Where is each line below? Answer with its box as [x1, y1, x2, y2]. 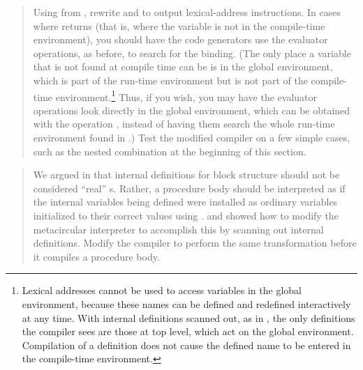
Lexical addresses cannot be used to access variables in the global [22, 283, 302, 298]
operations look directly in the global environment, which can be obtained [33, 102, 350, 117]
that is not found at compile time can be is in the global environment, [33, 59, 333, 74]
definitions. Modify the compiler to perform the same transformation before [33, 236, 357, 250]
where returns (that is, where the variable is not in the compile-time [33, 18, 325, 33]
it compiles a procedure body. [33, 249, 160, 263]
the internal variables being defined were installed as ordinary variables [33, 194, 338, 209]
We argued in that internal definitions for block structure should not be [33, 167, 340, 182]
